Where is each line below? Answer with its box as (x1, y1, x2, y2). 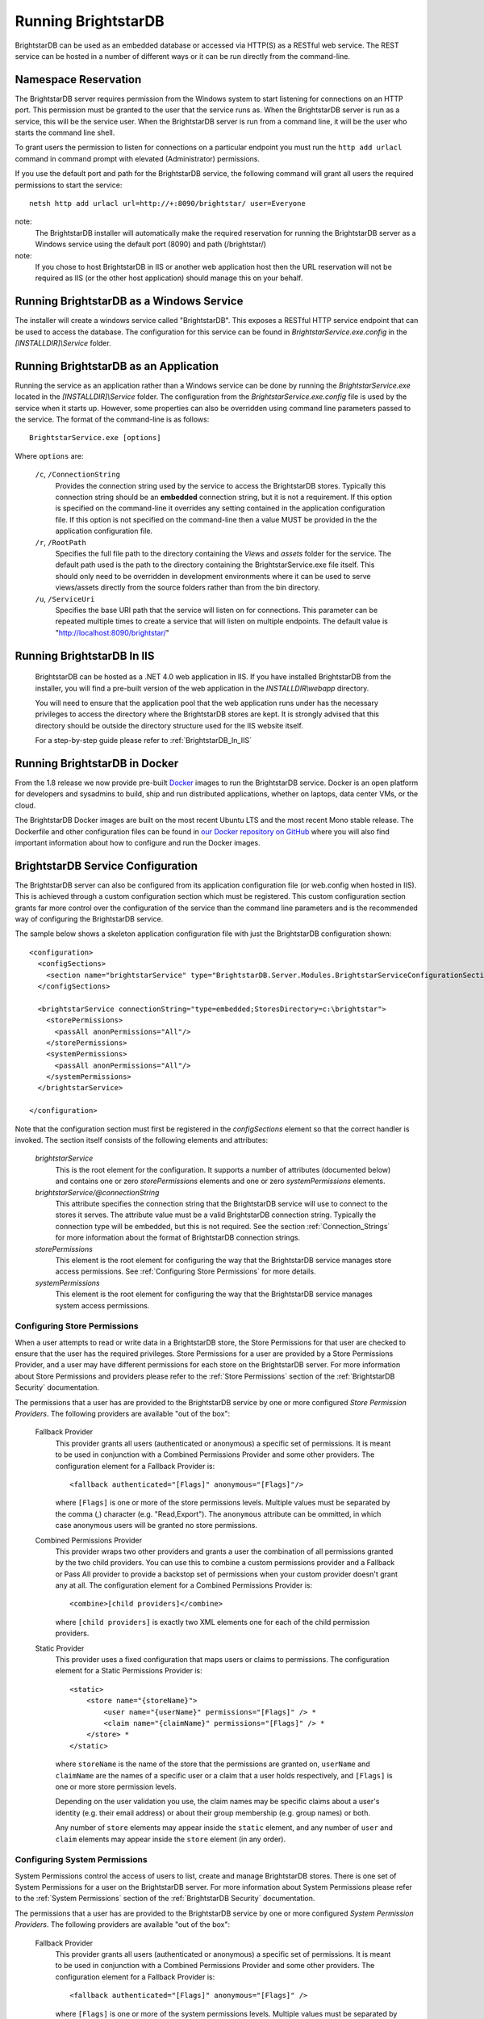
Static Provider (35, 1643, 85, 1653)
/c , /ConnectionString (35, 469, 121, 480)
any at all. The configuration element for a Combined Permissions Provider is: (55, 1580, 313, 1590)
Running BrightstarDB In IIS (15, 649, 155, 662)
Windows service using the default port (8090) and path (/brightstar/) (35, 239, 266, 250)
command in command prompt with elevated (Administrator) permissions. (15, 153, 260, 163)
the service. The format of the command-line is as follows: (15, 414, 210, 424)
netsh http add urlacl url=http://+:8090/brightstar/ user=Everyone (29, 199, 306, 208)
